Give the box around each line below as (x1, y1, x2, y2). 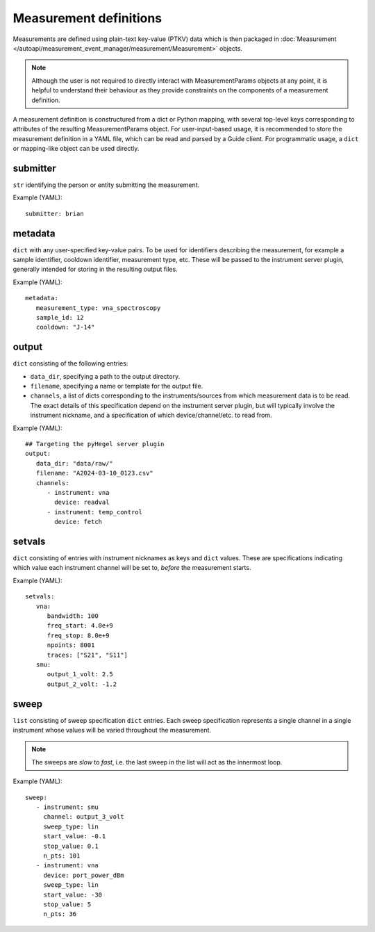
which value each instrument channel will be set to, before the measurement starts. (12, 564, 251, 572)
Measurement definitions (12, 10, 162, 26)
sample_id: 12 (35, 313, 84, 321)
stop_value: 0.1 (43, 842, 99, 850)
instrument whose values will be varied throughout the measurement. (12, 726, 212, 735)
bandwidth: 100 (47, 612, 99, 620)
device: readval (54, 498, 110, 507)
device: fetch (54, 518, 103, 526)
